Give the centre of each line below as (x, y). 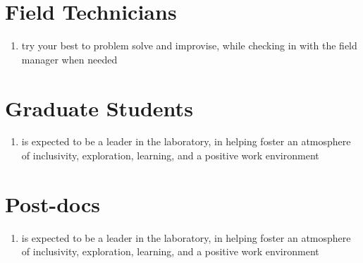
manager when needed (69, 59)
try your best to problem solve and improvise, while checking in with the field (189, 45)
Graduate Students (99, 108)
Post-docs (53, 203)
